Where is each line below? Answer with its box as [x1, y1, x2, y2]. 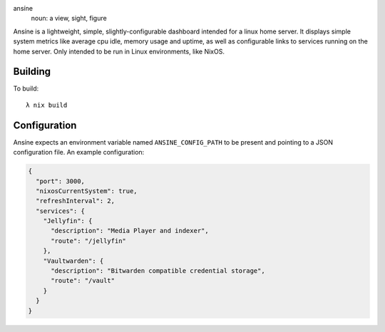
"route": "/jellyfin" [51, 237, 126, 245]
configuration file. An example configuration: [13, 148, 145, 157]
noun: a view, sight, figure [31, 14, 107, 23]
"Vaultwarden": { [43, 256, 104, 265]
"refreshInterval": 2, [36, 197, 115, 205]
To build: [13, 84, 39, 93]
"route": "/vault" [51, 276, 115, 285]
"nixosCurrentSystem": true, [36, 187, 138, 195]
